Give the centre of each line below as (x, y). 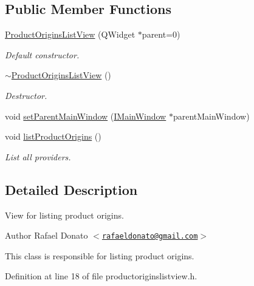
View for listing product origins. (64, 215)
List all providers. (38, 156)
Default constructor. (42, 54)
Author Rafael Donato (46, 235)
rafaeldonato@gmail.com (150, 237)
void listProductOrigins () (53, 136)
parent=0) (161, 34)
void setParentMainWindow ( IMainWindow (86, 116)
